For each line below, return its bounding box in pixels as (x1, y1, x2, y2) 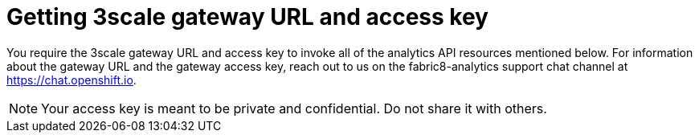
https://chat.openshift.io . (6, 72, 137, 87)
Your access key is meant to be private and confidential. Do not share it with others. (41, 100, 547, 117)
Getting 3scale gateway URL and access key (6, 3, 488, 31)
